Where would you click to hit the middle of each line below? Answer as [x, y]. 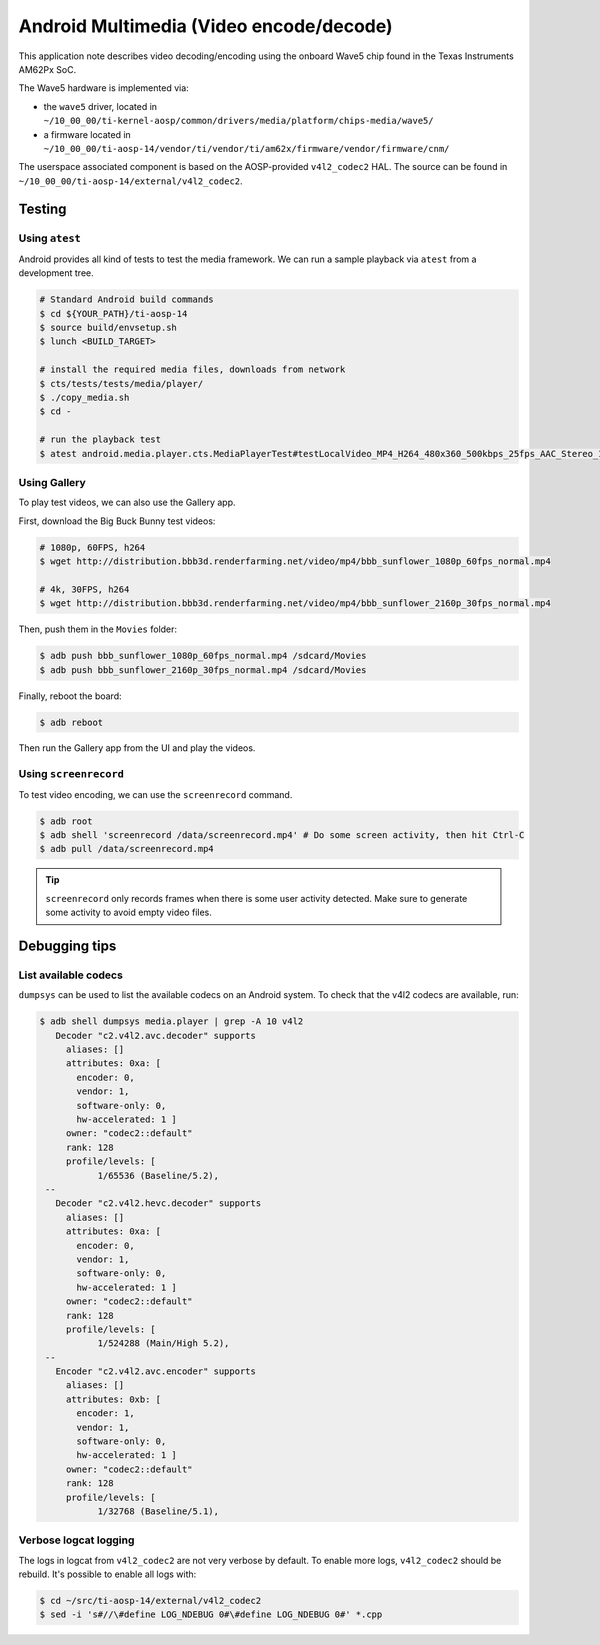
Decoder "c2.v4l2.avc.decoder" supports [156, 1035]
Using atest [50, 238]
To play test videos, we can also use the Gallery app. [127, 502]
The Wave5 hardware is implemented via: [103, 88]
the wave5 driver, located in [100, 106]
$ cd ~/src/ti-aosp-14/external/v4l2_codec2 [150, 1601]
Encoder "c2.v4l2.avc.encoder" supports [156, 1371]
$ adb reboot [71, 722]
